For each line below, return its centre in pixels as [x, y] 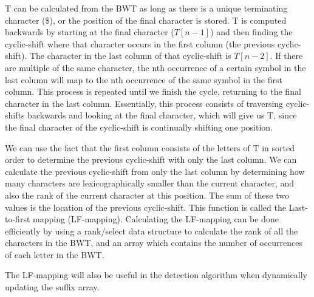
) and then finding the [251, 32]
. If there [286, 56]
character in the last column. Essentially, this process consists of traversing [144, 103]
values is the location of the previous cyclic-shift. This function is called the [145, 207]
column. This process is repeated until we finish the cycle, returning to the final [153, 91]
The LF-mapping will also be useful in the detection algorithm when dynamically [156, 275]
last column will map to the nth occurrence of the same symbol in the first [144, 79]
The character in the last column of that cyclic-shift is [130, 56]
